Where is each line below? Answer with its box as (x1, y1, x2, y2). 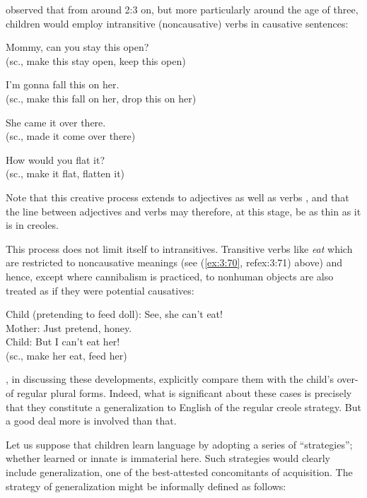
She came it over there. (6, 114, 106, 129)
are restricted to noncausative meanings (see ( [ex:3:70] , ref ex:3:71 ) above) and (6, 255, 343, 270)
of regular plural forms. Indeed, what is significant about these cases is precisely (6, 386, 352, 401)
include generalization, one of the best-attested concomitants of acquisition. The (6, 465, 353, 480)
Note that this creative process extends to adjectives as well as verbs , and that (6, 189, 349, 204)
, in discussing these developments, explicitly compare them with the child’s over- (6, 372, 359, 386)
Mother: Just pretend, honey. (6, 320, 132, 335)
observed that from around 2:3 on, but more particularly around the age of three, (6, 2, 359, 16)
